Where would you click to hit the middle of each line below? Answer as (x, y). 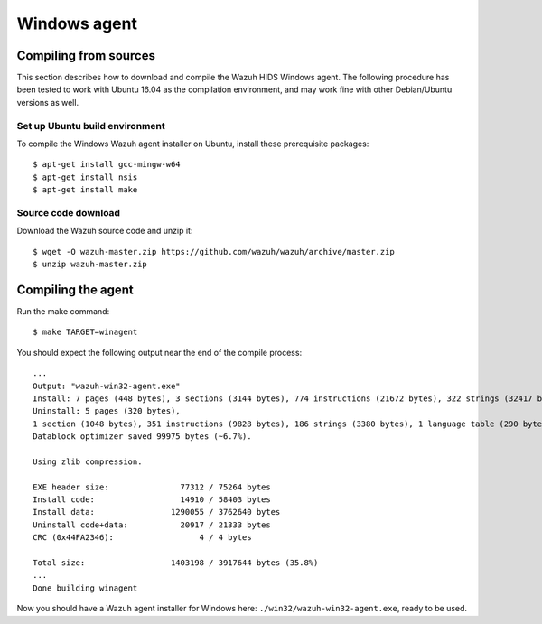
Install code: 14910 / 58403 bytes (152, 500)
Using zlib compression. (88, 461)
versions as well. (48, 102)
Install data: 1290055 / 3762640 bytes (157, 512)
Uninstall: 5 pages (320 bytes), (107, 411)
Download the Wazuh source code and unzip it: (105, 231)
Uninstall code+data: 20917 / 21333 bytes (152, 525)
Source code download (69, 212)
